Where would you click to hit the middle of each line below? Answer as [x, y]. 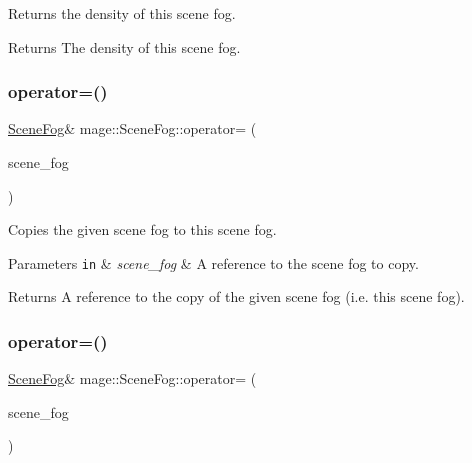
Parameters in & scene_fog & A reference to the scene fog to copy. [213, 262]
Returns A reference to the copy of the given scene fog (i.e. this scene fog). [236, 296]
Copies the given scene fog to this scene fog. [142, 229]
